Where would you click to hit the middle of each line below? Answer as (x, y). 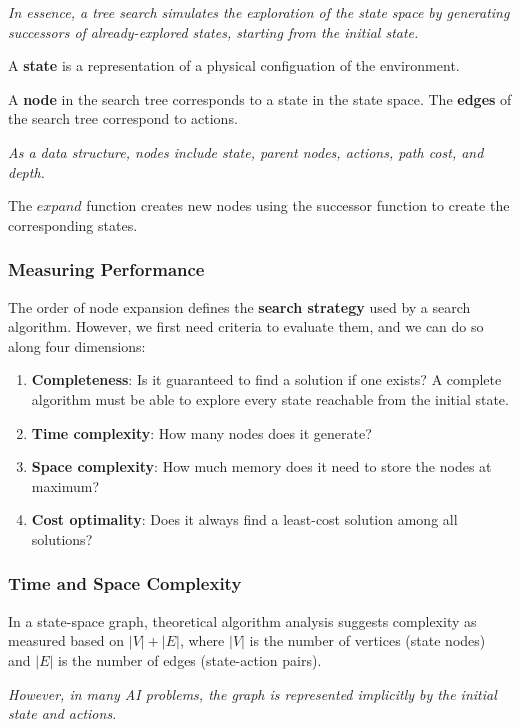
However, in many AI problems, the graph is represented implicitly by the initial (252, 693)
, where (202, 640)
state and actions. (62, 713)
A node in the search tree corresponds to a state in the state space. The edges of (260, 98)
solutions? (62, 538)
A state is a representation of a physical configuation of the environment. (234, 65)
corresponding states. (73, 224)
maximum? (65, 485)
